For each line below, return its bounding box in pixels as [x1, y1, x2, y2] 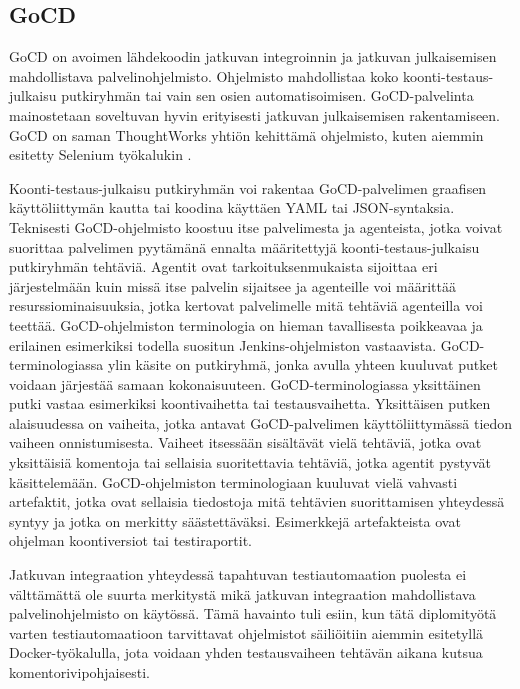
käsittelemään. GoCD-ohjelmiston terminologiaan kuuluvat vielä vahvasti [9, 471, 458, 492]
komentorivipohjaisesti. [9, 662, 150, 683]
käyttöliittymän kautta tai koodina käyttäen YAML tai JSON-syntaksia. [9, 197, 455, 218]
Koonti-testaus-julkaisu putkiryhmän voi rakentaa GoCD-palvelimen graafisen [9, 177, 487, 198]
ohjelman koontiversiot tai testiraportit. [9, 530, 252, 551]
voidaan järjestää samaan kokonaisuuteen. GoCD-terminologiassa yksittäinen [9, 373, 481, 394]
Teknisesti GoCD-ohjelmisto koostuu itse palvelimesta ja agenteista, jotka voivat [9, 216, 503, 237]
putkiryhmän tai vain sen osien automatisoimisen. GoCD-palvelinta [61, 85, 474, 106]
